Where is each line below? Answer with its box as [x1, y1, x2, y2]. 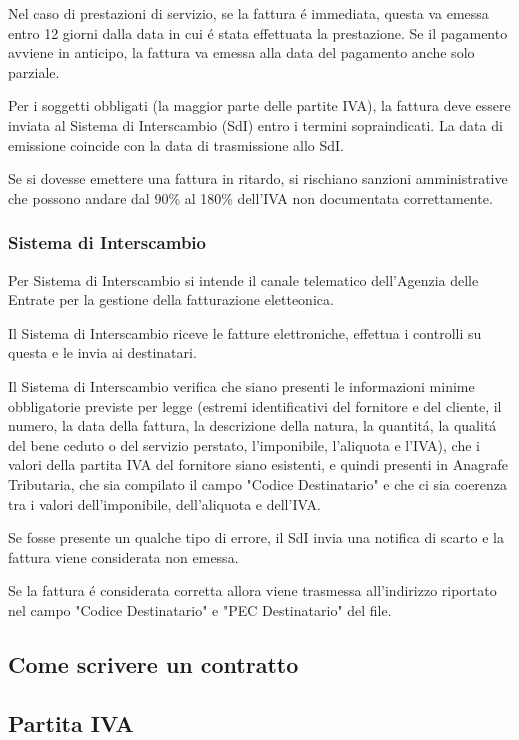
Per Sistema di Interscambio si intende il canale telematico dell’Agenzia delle [8, 269, 479, 290]
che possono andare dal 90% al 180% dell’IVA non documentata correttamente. [8, 187, 493, 208]
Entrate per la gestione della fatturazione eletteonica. [8, 289, 334, 310]
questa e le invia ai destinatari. [8, 342, 197, 363]
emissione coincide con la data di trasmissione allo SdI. [8, 134, 345, 155]
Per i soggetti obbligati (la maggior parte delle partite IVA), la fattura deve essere [8, 95, 511, 116]
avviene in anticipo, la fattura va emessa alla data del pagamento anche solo [8, 42, 475, 63]
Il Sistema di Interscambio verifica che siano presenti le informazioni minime [8, 375, 475, 396]
